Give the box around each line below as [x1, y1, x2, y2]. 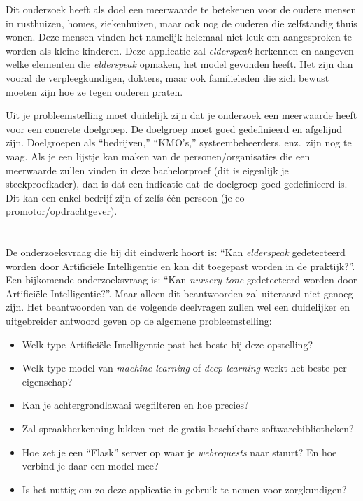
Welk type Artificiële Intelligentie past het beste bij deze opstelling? [22, 337, 313, 351]
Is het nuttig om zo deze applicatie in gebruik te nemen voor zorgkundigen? [22, 481, 347, 496]
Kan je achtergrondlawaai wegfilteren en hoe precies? [22, 397, 249, 412]
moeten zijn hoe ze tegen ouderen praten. [6, 84, 183, 99]
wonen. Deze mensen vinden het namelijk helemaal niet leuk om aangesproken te [6, 29, 353, 44]
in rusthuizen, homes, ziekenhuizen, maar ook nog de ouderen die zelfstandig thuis [6, 15, 357, 30]
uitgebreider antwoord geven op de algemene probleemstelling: [6, 313, 272, 328]
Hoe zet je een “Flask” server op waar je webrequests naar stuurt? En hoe [22, 444, 337, 459]
